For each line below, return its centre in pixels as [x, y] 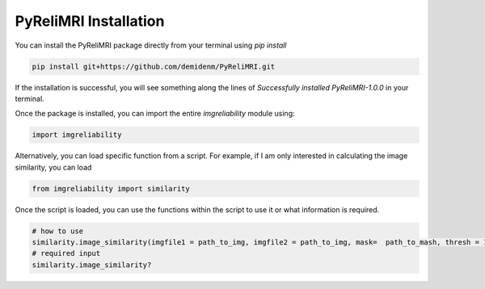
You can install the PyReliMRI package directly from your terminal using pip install [151, 45]
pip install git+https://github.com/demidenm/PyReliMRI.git [154, 66]
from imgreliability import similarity [111, 188]
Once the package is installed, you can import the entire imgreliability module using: [155, 114]
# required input [66, 253]
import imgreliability [77, 135]
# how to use [58, 231]
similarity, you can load [53, 167]
